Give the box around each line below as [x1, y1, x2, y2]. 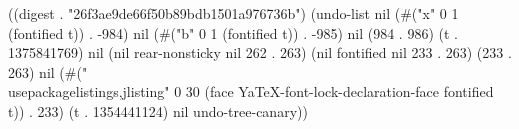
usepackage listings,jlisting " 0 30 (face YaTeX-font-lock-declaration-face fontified [8, 81, 494, 102]
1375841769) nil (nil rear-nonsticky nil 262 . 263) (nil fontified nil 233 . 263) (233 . [8, 42, 512, 63]
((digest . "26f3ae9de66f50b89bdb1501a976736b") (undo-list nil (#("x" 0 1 [8, 3, 459, 23]
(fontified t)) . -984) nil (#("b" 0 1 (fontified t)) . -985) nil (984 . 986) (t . [8, 22, 458, 43]
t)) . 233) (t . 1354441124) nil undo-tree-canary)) [8, 100, 308, 121]
